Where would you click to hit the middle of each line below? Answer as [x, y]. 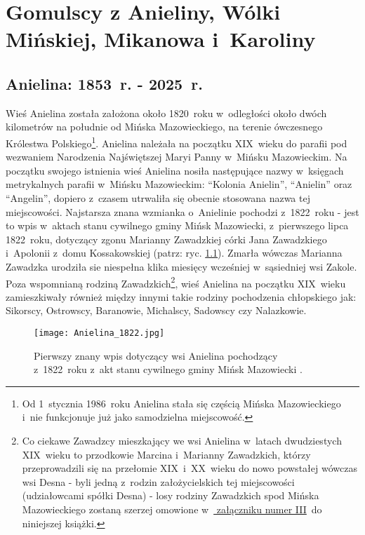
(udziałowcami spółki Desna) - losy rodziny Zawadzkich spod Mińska [171, 495]
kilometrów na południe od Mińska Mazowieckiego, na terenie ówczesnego [164, 127]
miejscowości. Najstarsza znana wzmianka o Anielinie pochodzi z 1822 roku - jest [182, 211]
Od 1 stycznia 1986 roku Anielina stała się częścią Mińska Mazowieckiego [181, 403]
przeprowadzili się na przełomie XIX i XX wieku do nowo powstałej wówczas [190, 468]
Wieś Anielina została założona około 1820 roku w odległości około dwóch [166, 113]
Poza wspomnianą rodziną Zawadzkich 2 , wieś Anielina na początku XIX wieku [176, 282]
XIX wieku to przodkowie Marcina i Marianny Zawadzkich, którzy [166, 454]
